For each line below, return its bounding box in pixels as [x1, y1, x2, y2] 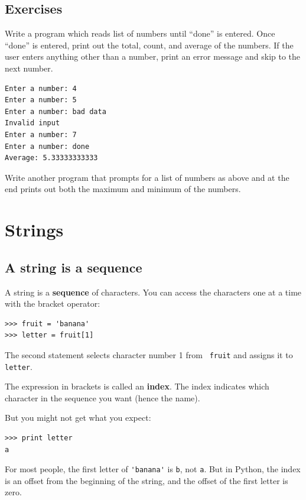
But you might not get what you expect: [5, 411, 151, 424]
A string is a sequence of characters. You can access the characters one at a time [5, 285, 302, 298]
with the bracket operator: [5, 297, 100, 310]
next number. [5, 61, 53, 74]
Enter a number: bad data [5, 107, 106, 116]
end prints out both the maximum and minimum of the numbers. [5, 183, 241, 195]
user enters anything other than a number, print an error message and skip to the [5, 50, 301, 63]
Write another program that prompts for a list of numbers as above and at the [5, 171, 289, 183]
